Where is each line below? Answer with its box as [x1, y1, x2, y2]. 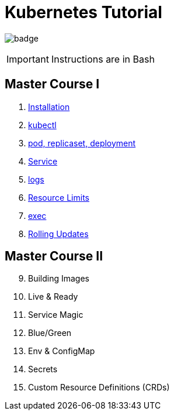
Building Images [28, 273, 89, 284]
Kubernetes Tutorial [5, 2, 162, 22]
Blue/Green [28, 328, 72, 338]
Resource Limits [28, 192, 89, 203]
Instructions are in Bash [51, 53, 155, 65]
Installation [28, 101, 70, 112]
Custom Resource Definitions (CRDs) [28, 382, 170, 393]
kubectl [28, 119, 57, 130]
